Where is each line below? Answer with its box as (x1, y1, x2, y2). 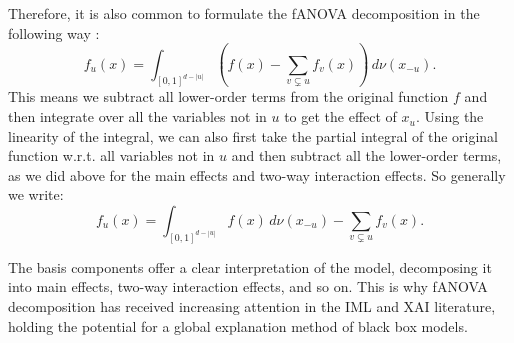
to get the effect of (284, 106, 397, 127)
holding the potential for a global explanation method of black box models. (8, 315, 468, 336)
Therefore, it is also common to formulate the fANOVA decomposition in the (8, 3, 480, 23)
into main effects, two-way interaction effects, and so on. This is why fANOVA (8, 276, 488, 297)
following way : (8, 22, 100, 43)
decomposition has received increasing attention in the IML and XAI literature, (8, 296, 496, 317)
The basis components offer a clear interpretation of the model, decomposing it (8, 256, 492, 277)
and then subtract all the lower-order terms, (231, 145, 502, 166)
